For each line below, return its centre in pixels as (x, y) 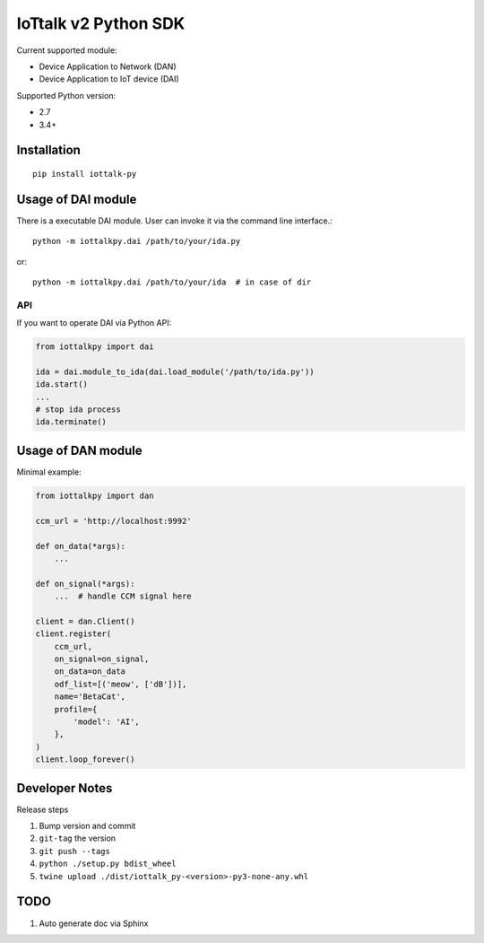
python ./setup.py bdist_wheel (108, 864)
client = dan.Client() (85, 621)
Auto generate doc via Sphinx (94, 923)
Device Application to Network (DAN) (108, 66)
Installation (48, 150)
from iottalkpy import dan (95, 495)
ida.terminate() (71, 422)
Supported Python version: (66, 95)
